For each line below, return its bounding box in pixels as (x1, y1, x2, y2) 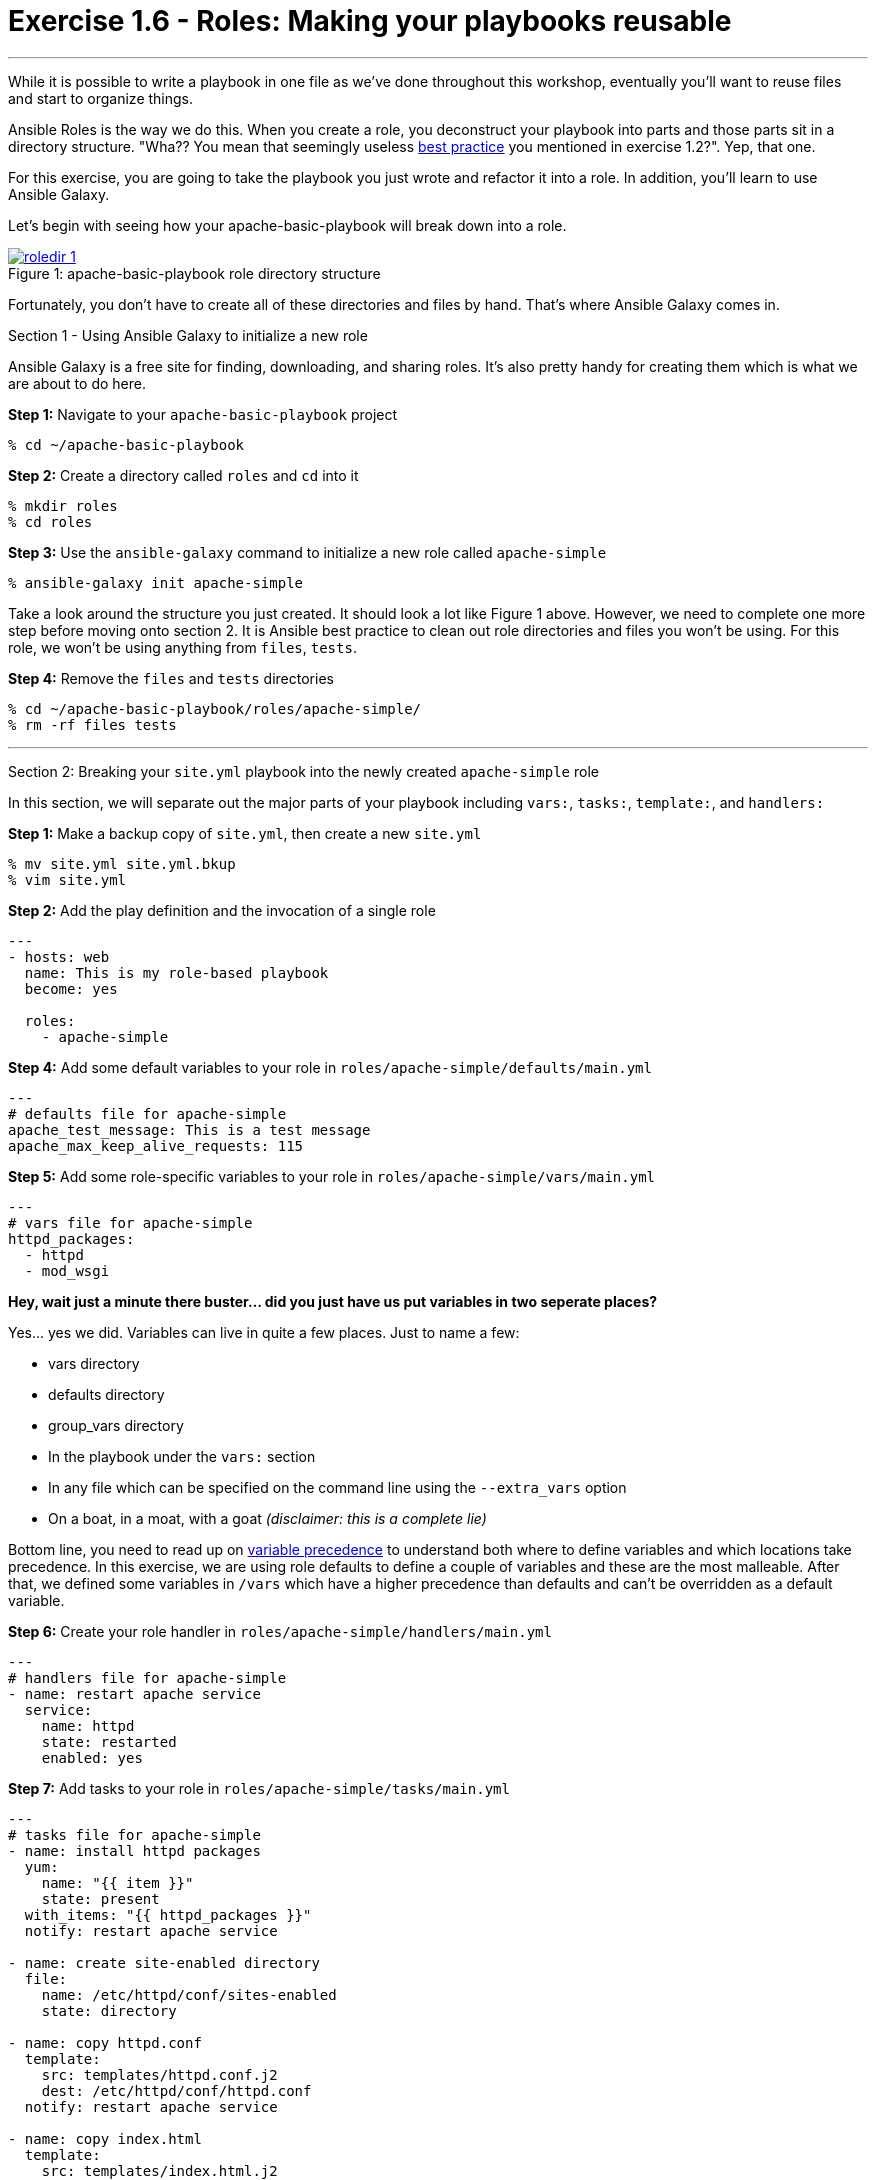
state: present (41, 1890, 160, 1907)
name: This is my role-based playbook (24, 964, 329, 981)
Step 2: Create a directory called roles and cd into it (8, 466, 359, 484)
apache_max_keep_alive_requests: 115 (8, 1137, 304, 1154)
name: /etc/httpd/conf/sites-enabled (41, 1986, 337, 2003)
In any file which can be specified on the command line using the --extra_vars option (48, 1478, 627, 1496)
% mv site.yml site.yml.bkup (8, 855, 236, 872)
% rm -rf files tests (8, 716, 177, 733)
